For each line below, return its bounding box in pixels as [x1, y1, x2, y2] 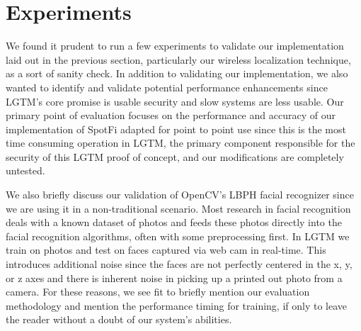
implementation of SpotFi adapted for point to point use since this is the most [6, 121, 346, 136]
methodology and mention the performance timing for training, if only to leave [6, 298, 348, 313]
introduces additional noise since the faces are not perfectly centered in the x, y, [6, 257, 353, 271]
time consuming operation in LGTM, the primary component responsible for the [6, 135, 355, 150]
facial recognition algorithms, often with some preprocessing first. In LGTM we [6, 228, 350, 243]
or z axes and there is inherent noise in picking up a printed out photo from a [6, 270, 343, 285]
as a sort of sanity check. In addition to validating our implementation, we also [6, 66, 348, 81]
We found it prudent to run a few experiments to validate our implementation [6, 38, 344, 53]
